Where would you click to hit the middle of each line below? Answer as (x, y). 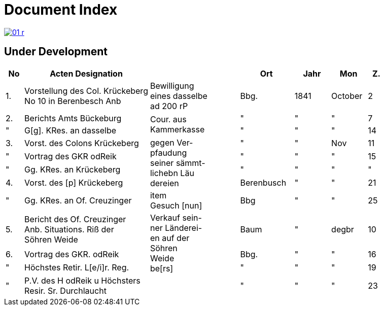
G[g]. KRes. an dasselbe (71, 130)
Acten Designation (86, 73)
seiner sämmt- (178, 163)
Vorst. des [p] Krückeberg (74, 182)
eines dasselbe (179, 96)
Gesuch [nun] (176, 205)
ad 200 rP (169, 106)
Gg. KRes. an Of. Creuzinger (78, 200)
